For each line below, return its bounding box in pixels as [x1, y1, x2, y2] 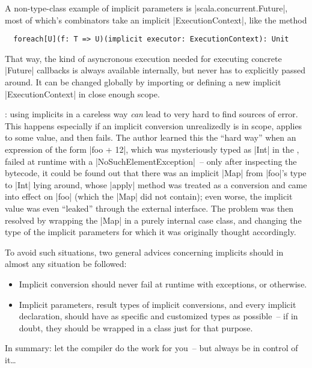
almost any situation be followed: [5, 257, 127, 270]
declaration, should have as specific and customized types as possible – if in [19, 310, 298, 322]
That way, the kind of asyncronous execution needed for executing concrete [5, 52, 282, 64]
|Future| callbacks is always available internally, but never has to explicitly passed [5, 64, 306, 76]
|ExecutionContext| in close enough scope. [5, 87, 160, 100]
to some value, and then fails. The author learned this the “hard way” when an [5, 131, 296, 144]
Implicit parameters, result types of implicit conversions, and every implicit [19, 298, 296, 310]
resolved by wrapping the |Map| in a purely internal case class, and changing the [5, 213, 302, 226]
